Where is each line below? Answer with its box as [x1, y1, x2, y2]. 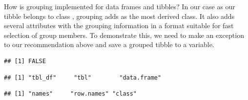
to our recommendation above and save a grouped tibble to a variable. [4, 39, 214, 50]
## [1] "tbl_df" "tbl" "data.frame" [4, 74, 162, 81]
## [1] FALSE [4, 57, 46, 65]
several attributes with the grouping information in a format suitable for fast [4, 20, 234, 31]
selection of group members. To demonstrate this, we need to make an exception [4, 30, 244, 40]
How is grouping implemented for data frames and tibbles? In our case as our [4, 1, 235, 11]
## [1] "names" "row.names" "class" [4, 90, 137, 98]
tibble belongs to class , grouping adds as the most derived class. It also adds [4, 11, 235, 21]
